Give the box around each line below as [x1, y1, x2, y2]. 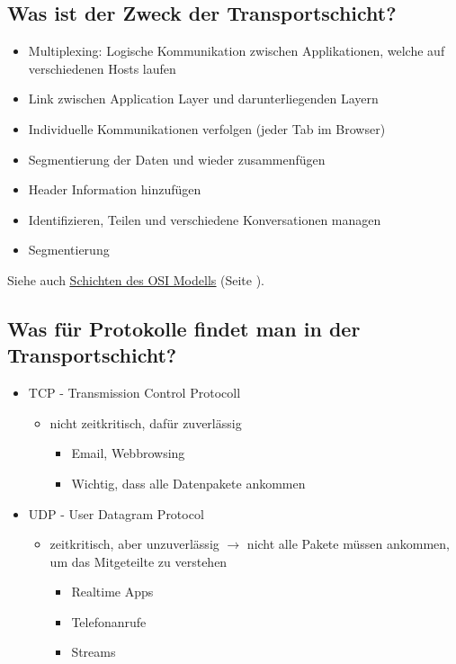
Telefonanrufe [71, 612, 147, 631]
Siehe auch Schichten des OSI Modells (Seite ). [7, 270, 264, 289]
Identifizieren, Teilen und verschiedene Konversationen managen [28, 210, 381, 229]
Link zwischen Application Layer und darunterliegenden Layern [28, 89, 379, 108]
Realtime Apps [71, 582, 154, 601]
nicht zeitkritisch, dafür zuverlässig [49, 413, 242, 432]
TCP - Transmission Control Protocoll [28, 383, 241, 402]
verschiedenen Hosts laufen [28, 58, 176, 77]
